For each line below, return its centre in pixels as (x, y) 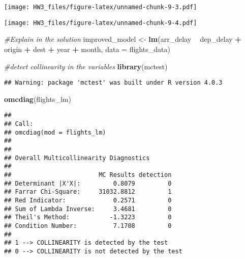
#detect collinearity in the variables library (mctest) (86, 66)
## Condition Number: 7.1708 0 (88, 226)
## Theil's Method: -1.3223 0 (88, 217)
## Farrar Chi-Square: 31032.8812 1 (88, 192)
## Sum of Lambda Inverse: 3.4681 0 (88, 209)
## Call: (19, 124)
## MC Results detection (88, 175)
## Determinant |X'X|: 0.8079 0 (88, 183)
